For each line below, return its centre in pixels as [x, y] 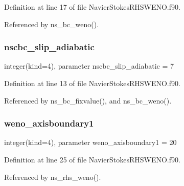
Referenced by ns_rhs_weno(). [53, 177]
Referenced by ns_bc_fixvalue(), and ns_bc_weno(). [88, 100]
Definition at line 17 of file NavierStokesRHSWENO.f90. [92, 7]
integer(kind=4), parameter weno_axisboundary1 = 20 [90, 142]
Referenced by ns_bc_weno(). [52, 24]
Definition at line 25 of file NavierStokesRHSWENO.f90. [92, 159]
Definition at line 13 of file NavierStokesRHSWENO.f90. [92, 83]
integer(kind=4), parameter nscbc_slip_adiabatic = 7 [89, 66]
